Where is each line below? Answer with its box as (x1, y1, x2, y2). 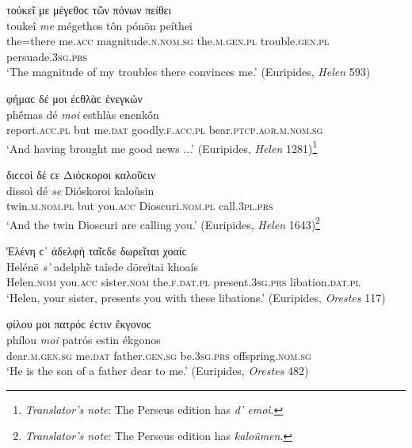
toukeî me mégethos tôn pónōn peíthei (6, 17, 193, 33)
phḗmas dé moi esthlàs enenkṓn (6, 105, 159, 122)
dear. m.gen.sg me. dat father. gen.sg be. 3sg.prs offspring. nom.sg (6, 347, 311, 363)
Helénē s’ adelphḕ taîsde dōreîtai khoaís (6, 258, 199, 274)
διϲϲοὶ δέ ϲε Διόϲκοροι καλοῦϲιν (6, 167, 156, 182)
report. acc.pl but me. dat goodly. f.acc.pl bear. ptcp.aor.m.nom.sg (6, 121, 323, 138)
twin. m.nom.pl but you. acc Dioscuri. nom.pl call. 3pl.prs (6, 197, 273, 214)
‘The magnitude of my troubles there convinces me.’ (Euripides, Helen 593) (6, 63, 371, 80)
